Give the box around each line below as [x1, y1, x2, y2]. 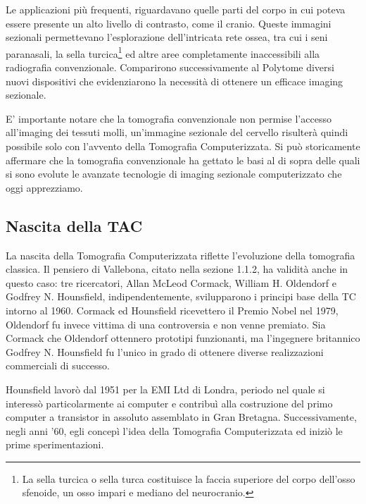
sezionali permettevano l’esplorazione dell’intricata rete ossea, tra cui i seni [6, 30, 328, 44]
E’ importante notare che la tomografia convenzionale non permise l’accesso [6, 111, 332, 125]
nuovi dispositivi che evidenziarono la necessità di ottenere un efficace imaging [6, 73, 343, 88]
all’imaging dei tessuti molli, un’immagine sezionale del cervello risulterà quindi [6, 125, 348, 140]
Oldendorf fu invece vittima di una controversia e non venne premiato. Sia [6, 316, 326, 331]
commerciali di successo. [6, 358, 111, 373]
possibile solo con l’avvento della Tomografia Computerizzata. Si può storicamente [6, 139, 360, 153]
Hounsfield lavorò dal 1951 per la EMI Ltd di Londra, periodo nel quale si [6, 381, 325, 396]
